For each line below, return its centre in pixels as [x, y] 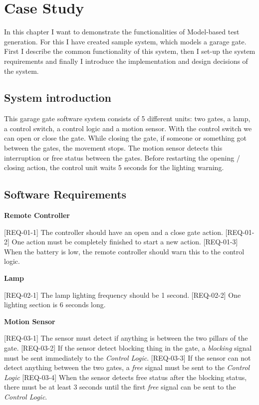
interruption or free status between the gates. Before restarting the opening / [122, 157]
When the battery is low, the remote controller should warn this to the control [124, 251]
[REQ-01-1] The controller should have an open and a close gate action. [114, 232]
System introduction [58, 98]
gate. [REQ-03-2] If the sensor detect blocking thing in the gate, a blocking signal [128, 348]
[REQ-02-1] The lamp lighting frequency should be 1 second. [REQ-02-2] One [123, 295]
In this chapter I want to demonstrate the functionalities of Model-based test [122, 32]
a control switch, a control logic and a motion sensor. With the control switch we [128, 128]
